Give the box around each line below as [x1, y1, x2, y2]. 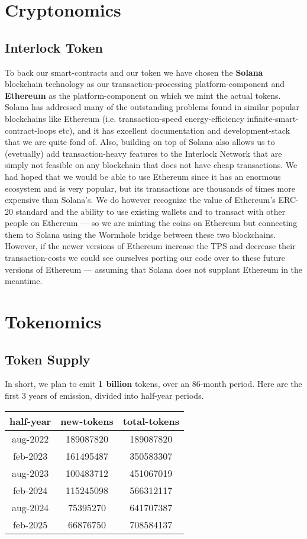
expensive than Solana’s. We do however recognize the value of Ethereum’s [5, 193, 276, 206]
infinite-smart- [247, 112, 299, 124]
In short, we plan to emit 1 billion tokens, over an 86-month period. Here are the [5, 377, 302, 390]
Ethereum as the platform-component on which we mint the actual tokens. [5, 89, 281, 101]
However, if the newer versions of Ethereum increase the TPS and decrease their [5, 240, 296, 252]
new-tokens [60, 414, 114, 428]
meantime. [5, 275, 43, 287]
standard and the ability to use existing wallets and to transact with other [15, 205, 286, 217]
